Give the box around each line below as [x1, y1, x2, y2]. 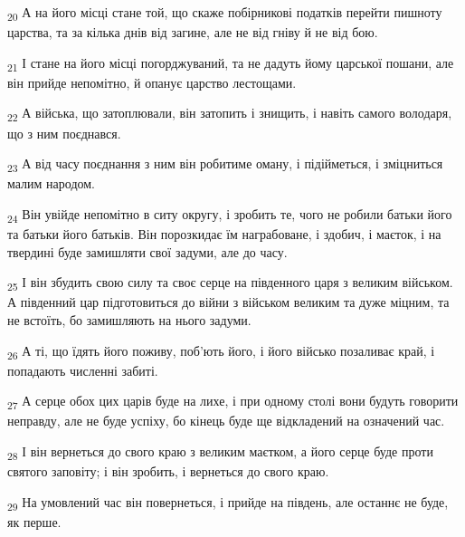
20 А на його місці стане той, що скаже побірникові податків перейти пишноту [7, 3, 442, 24]
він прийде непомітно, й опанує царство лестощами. [7, 72, 297, 91]
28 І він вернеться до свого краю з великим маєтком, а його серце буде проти [7, 441, 433, 463]
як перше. [7, 512, 62, 531]
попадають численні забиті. [7, 360, 158, 379]
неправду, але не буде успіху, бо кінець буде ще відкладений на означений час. [7, 411, 445, 430]
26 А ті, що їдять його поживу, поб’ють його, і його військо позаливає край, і [7, 340, 435, 362]
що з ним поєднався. [7, 123, 121, 142]
